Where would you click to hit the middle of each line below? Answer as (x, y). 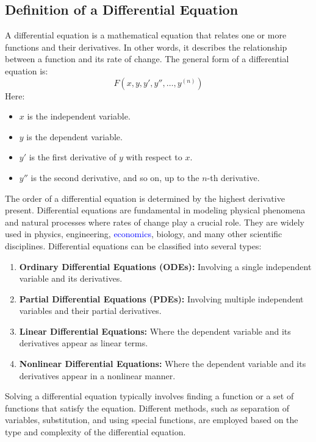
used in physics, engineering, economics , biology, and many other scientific (144, 234)
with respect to (154, 157)
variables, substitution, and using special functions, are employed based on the (152, 420)
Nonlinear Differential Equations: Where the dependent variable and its (163, 364)
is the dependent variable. (74, 136)
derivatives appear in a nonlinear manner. (97, 375)
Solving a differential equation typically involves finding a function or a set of (149, 396)
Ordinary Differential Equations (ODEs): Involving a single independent (165, 266)
